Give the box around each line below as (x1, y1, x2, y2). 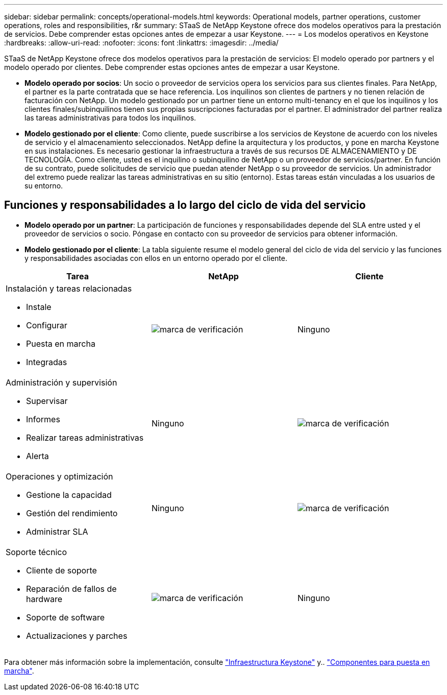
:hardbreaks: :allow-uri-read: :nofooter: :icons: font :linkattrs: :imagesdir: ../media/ (4, 38, 279, 47)
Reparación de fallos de (26, 583, 117, 594)
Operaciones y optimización (6, 471, 113, 482)
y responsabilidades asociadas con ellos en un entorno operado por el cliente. (24, 253, 287, 262)
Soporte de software (26, 612, 105, 622)
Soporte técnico (6, 546, 67, 557)
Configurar (26, 320, 67, 330)
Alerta (26, 450, 49, 461)
